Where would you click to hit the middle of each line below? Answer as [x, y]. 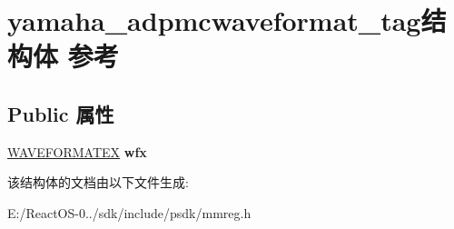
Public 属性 [61, 113]
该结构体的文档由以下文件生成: [98, 182]
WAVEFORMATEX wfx [77, 151]
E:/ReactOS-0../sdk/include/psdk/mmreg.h [129, 212]
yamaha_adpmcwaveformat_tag [214, 20]
